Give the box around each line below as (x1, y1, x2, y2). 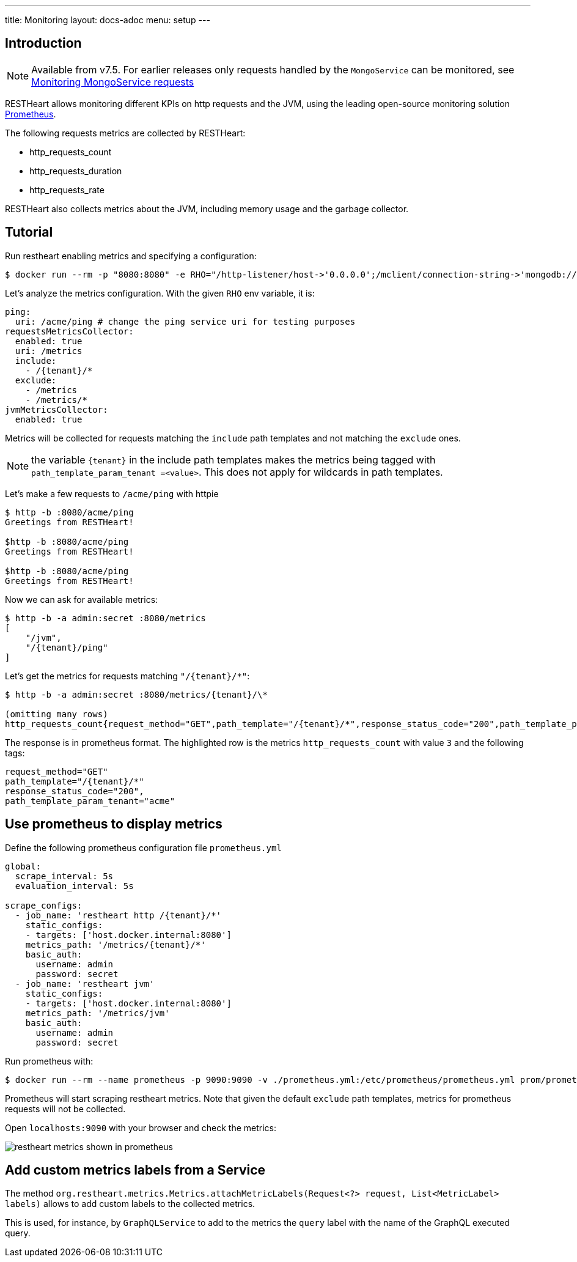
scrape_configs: (5, 900, 83, 910)
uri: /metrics (15, 345, 83, 356)
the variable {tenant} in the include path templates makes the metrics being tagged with (31, 453, 436, 466)
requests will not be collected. (5, 1103, 126, 1114)
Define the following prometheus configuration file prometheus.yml (5, 842, 282, 853)
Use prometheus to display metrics (5, 816, 222, 832)
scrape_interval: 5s (15, 871, 114, 881)
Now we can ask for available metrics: (5, 594, 158, 605)
